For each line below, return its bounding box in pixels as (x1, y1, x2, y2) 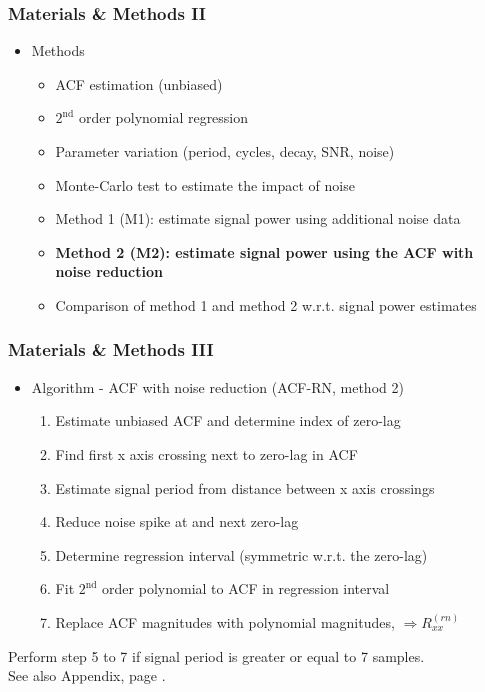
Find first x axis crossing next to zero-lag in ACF (55, 443, 358, 464)
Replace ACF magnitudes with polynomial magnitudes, (55, 611, 395, 632)
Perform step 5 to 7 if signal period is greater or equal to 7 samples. (8, 645, 425, 666)
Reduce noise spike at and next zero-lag (55, 511, 299, 532)
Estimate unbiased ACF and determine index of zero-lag (55, 410, 401, 431)
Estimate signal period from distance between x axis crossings (55, 477, 435, 498)
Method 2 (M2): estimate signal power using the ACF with (55, 241, 474, 262)
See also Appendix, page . (8, 665, 166, 686)
